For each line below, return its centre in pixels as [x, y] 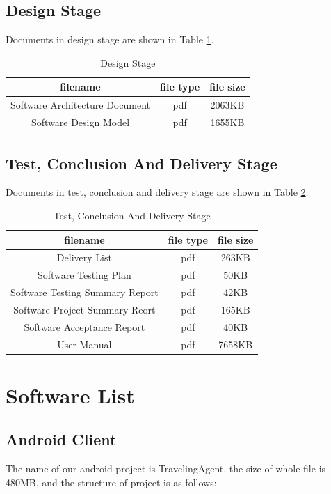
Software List [70, 395]
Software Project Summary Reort [84, 309]
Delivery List [84, 257]
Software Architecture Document [80, 105]
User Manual [84, 344]
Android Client [61, 439]
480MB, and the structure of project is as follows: [111, 482]
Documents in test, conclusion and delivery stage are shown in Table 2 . [157, 192]
